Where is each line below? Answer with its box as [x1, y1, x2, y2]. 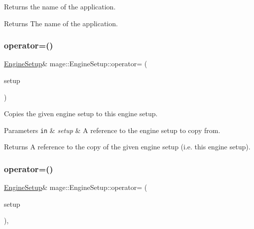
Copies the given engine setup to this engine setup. [4, 108, 158, 119]
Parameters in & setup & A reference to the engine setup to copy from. [4, 125, 220, 135]
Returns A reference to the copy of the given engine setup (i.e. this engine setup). [4, 141, 251, 152]
